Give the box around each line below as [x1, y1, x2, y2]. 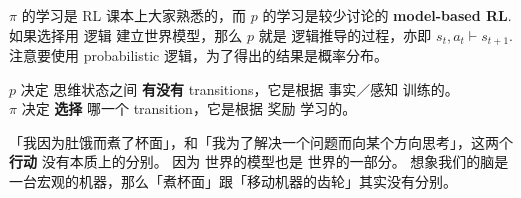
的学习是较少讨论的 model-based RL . [262, 5, 512, 25]
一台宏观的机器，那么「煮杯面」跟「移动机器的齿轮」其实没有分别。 [9, 171, 457, 192]
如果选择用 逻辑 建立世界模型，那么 [9, 24, 243, 45]
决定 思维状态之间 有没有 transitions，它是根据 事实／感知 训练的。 [20, 78, 459, 99]
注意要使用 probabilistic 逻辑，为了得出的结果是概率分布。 [9, 45, 388, 66]
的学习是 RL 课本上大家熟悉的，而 [21, 5, 247, 25]
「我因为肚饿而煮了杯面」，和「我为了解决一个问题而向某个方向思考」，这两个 [9, 131, 513, 152]
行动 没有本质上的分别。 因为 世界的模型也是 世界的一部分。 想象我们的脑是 [9, 151, 509, 172]
